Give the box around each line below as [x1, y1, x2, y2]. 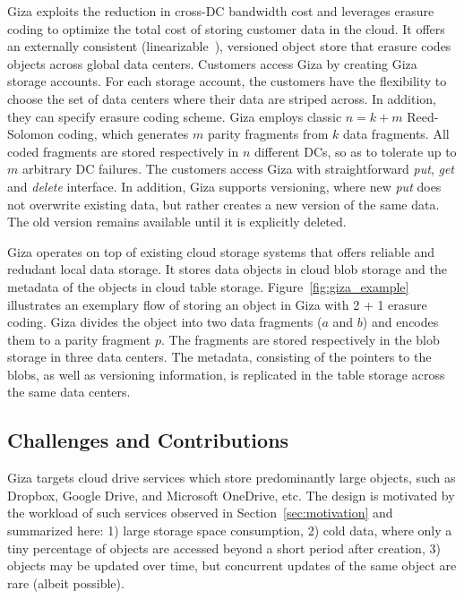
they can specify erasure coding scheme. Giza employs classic [7, 107, 342, 125]
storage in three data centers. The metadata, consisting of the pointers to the [7, 347, 432, 366]
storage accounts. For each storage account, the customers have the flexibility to [7, 72, 447, 90]
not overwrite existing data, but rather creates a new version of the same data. [7, 194, 440, 213]
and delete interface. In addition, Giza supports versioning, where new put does [7, 176, 442, 195]
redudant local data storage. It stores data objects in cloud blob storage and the [7, 260, 447, 278]
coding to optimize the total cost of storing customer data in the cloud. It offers [7, 19, 445, 38]
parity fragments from [207, 124, 329, 143]
